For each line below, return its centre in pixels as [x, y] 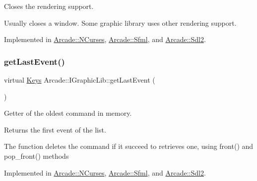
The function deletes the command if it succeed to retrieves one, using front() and [129, 146]
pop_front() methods [36, 156]
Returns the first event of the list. [55, 129]
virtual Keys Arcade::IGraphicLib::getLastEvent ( [80, 80]
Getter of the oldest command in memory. [68, 113]
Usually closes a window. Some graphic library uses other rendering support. [120, 23]
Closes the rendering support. [49, 6]
